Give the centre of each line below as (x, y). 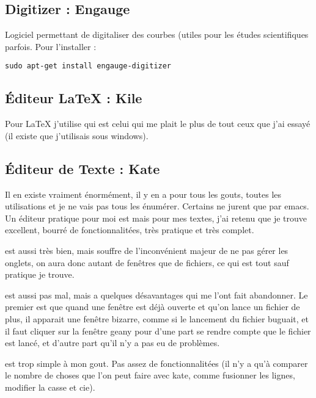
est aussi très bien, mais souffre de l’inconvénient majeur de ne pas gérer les (147, 251)
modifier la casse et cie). (50, 387)
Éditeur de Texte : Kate (83, 168)
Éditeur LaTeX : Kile (74, 98)
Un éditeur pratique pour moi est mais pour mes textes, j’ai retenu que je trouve (156, 218)
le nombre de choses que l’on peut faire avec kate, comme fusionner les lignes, (150, 375)
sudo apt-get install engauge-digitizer (88, 66)
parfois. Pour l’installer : (51, 46)
